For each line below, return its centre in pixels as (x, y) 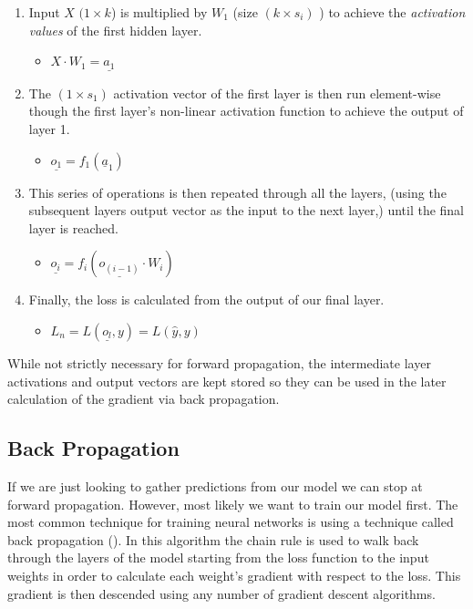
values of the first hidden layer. (115, 30)
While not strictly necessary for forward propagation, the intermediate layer (219, 363)
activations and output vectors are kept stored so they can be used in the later (227, 381)
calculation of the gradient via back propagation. (144, 399)
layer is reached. (73, 227)
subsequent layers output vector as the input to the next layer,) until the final (247, 210)
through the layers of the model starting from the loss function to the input (218, 557)
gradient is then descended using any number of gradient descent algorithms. (221, 593)
